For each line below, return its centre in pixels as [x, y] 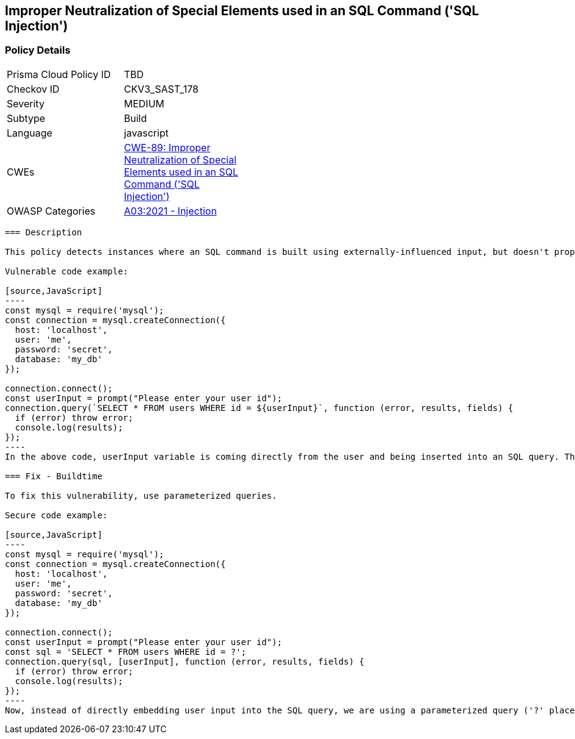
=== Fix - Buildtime [54, 476]
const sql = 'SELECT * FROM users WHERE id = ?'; [126, 652]
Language [30, 133]
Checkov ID [33, 89]
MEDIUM [144, 103]
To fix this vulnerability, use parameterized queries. [141, 495]
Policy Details [38, 50]
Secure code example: [56, 515]
